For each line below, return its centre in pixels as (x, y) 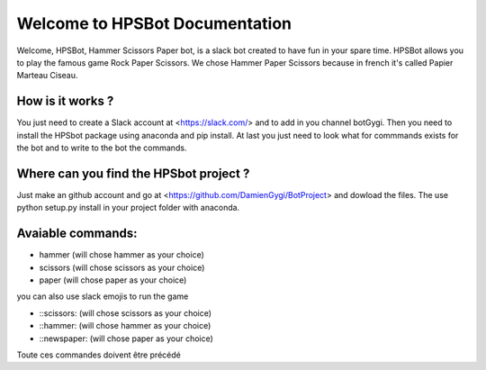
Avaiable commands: (77, 234)
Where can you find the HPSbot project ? (133, 173)
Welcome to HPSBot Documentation (154, 23)
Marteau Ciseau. (47, 76)
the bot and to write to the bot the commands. (102, 148)
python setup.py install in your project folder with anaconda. (128, 208)
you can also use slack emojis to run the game (103, 296)
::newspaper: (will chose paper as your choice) (126, 338)
